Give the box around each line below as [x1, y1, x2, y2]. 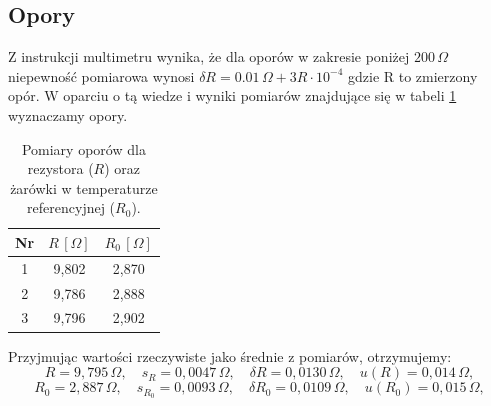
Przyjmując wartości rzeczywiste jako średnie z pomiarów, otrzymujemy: [8, 345, 452, 366]
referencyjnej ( [27, 197, 116, 218]
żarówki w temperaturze [10, 177, 158, 198]
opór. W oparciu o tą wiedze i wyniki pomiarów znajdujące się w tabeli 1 [8, 85, 457, 106]
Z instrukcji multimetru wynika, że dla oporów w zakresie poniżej [8, 46, 410, 67]
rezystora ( [27, 158, 94, 179]
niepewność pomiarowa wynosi [8, 65, 195, 86]
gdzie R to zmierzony [348, 65, 478, 86]
